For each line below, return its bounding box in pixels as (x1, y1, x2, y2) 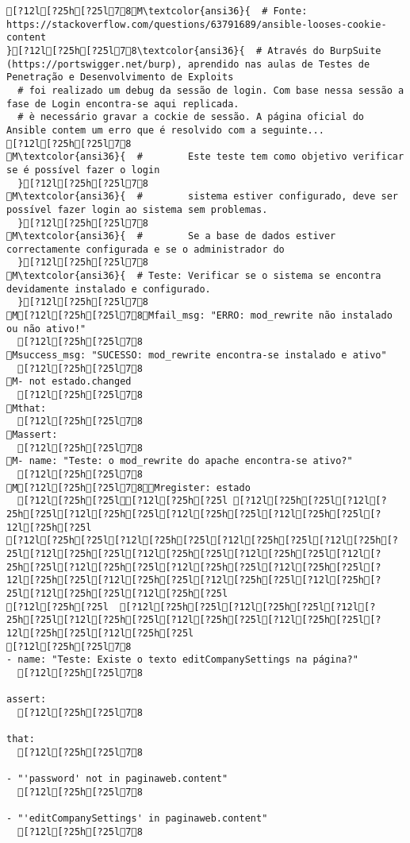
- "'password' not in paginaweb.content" (6, 773, 228, 785)
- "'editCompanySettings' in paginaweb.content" (6, 813, 268, 825)
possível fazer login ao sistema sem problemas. (6, 203, 268, 215)
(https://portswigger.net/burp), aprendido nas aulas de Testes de (6, 58, 370, 70)
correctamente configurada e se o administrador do (6, 243, 285, 255)
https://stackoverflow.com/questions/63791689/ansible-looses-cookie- (6, 18, 387, 30)
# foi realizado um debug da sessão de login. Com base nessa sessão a (17, 84, 404, 96)
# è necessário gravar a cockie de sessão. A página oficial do (17, 111, 365, 123)
